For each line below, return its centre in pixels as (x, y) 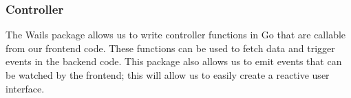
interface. (25, 88)
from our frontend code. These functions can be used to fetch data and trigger (170, 48)
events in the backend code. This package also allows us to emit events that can (174, 61)
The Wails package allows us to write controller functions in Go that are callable (176, 35)
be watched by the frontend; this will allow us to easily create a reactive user (168, 75)
